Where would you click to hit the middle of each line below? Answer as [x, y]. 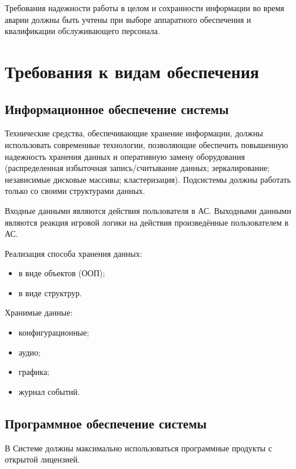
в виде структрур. [50, 292]
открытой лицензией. [42, 459]
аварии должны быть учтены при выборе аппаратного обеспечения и [128, 19]
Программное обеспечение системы [106, 423]
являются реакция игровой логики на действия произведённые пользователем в [147, 222]
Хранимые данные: [39, 312]
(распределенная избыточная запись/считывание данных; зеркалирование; [137, 168]
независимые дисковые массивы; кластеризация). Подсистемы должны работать [148, 179]
